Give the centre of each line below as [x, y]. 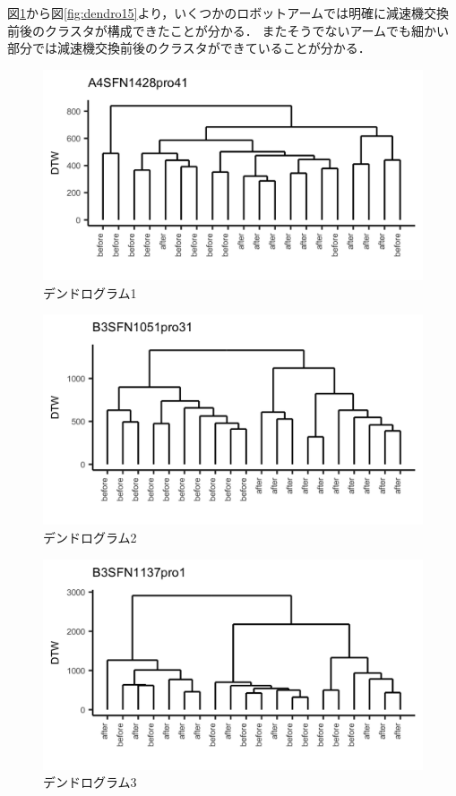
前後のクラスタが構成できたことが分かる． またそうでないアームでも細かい [228, 30]
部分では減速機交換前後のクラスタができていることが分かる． [189, 48]
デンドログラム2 [90, 537]
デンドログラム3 [90, 782]
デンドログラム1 [90, 292]
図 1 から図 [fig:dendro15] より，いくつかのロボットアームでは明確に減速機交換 [228, 13]
